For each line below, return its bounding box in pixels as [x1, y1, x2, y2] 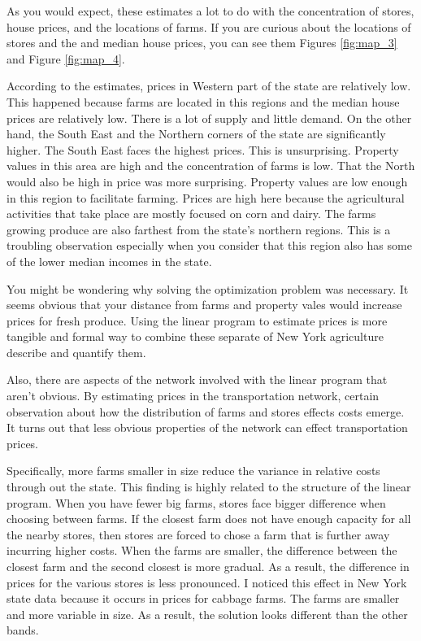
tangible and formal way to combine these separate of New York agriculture [7, 328, 384, 345]
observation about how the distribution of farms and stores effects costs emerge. [7, 403, 405, 420]
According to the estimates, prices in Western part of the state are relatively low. [7, 77, 411, 94]
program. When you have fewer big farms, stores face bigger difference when [7, 494, 386, 511]
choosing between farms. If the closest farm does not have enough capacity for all [7, 510, 411, 527]
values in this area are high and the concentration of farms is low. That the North [7, 157, 415, 174]
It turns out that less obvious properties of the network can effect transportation [7, 419, 408, 436]
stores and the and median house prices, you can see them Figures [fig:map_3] [7, 34, 397, 51]
